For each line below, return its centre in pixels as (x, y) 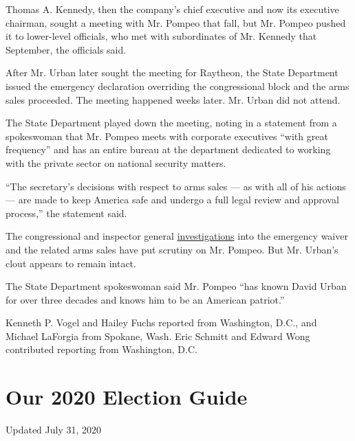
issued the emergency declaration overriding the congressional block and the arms (177, 86)
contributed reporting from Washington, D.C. (101, 349)
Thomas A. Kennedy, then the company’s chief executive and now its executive (172, 9)
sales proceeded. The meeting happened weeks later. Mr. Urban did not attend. (173, 99)
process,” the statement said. (66, 213)
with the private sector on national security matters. (116, 162)
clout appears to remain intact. (71, 263)
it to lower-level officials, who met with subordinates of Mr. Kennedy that (161, 36)
